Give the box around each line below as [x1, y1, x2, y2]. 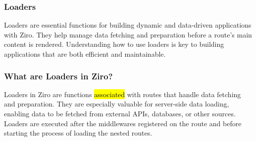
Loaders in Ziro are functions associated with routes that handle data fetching [4, 89, 241, 99]
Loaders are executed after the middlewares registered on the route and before [4, 118, 242, 128]
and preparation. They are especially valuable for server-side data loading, [4, 99, 229, 109]
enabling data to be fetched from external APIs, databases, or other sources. [4, 108, 236, 118]
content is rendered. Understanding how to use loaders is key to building [4, 39, 224, 49]
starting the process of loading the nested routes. [4, 128, 153, 138]
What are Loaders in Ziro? [4, 70, 113, 82]
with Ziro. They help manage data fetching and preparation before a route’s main [4, 29, 252, 39]
